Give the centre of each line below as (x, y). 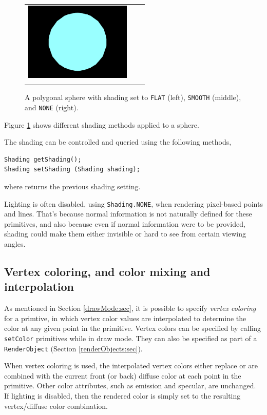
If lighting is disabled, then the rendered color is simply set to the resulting (122, 396)
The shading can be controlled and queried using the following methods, (118, 142)
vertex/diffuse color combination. (56, 406)
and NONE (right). (52, 107)
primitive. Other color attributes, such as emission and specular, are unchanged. (130, 386)
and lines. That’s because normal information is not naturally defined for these (128, 214)
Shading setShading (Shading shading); (72, 170)
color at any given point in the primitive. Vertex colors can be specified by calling (133, 328)
